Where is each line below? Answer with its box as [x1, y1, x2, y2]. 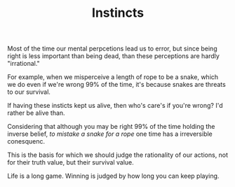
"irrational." [7, 60, 40, 68]
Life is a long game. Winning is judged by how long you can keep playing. [7, 172, 220, 180]
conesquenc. [7, 137, 46, 146]
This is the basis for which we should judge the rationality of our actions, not [7, 151, 229, 159]
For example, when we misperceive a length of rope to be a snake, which [7, 73, 219, 81]
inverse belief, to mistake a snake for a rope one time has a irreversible [7, 130, 213, 138]
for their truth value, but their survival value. [7, 158, 135, 167]
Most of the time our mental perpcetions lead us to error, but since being [7, 44, 217, 53]
